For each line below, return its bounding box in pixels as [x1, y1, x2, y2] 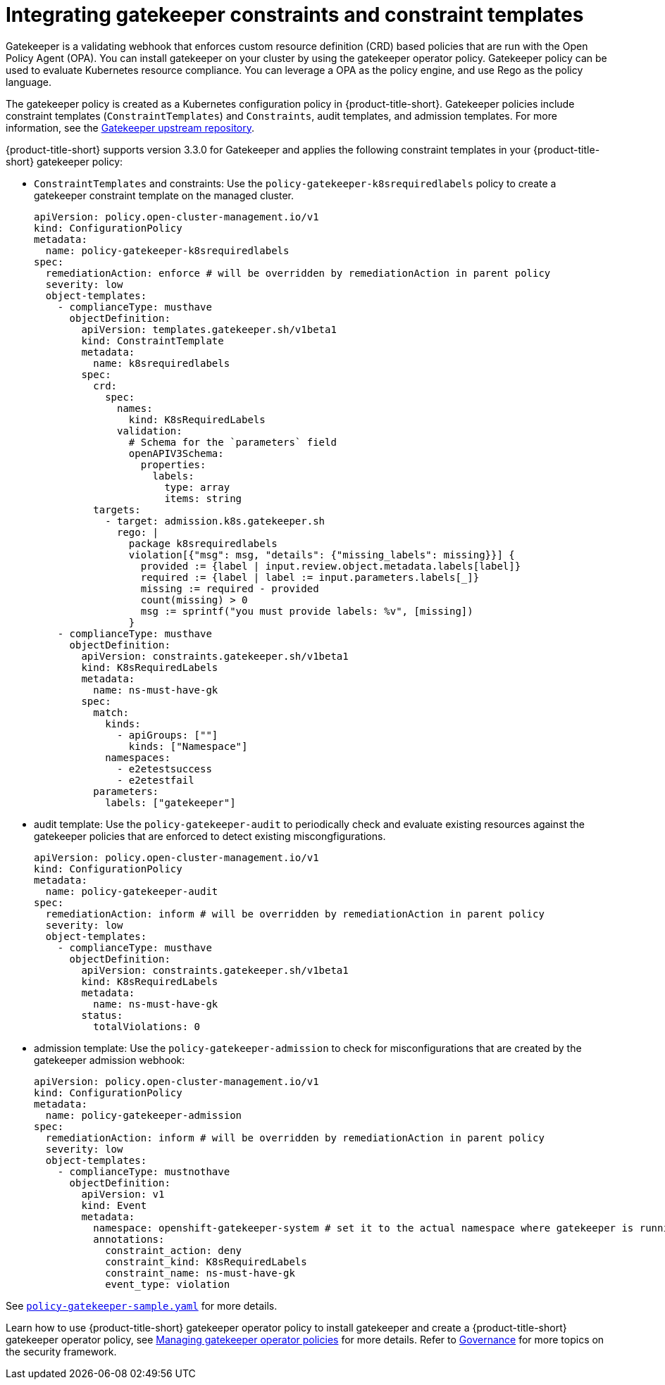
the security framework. [6, 1345, 117, 1358]
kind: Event [81, 1199, 147, 1211]
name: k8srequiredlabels [93, 357, 230, 369]
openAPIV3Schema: [128, 447, 224, 459]
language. [6, 75, 52, 88]
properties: [140, 458, 206, 470]
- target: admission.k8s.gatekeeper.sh [105, 515, 325, 527]
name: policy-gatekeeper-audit [45, 885, 218, 897]
